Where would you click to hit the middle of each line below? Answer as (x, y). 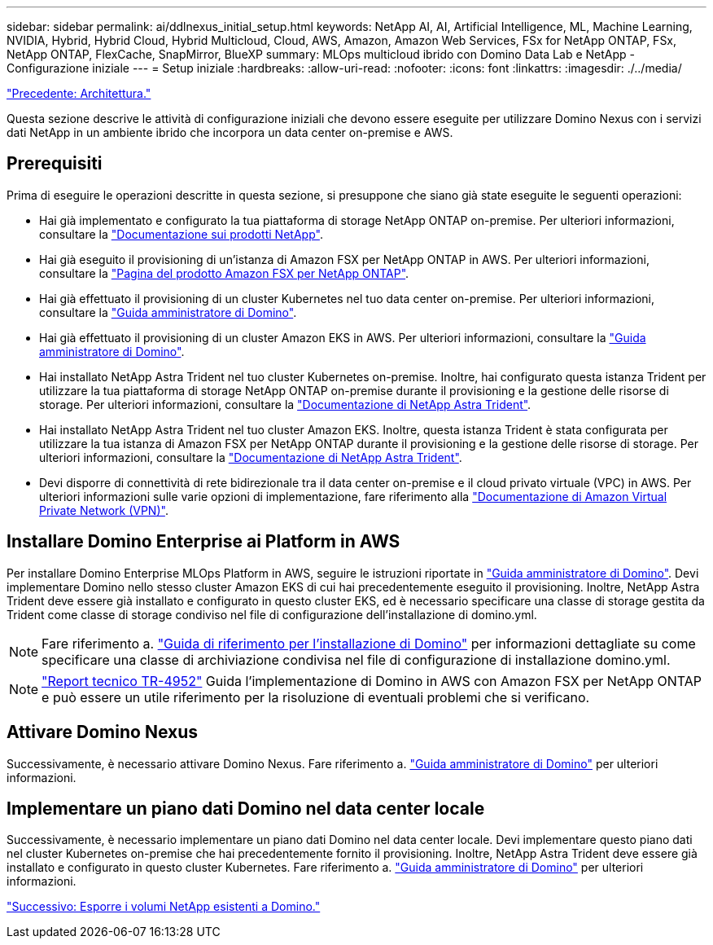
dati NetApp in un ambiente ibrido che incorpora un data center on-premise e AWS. (230, 132)
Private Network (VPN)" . (104, 510)
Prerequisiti (55, 164)
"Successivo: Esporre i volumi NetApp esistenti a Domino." (164, 907)
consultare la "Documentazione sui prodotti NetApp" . (181, 234)
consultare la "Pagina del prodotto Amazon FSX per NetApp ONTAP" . (224, 273)
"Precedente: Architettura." (79, 93)
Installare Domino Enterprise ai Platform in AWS (203, 542)
